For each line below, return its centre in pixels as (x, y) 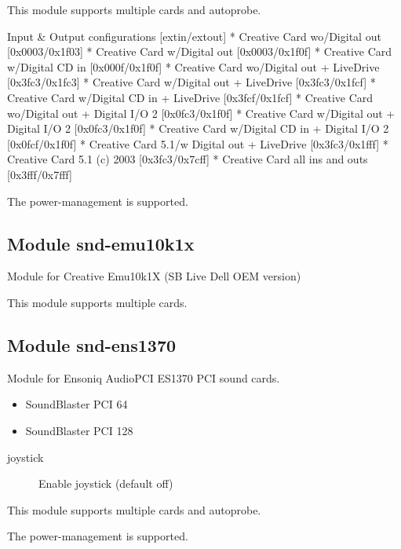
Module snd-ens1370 (92, 344)
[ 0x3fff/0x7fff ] (40, 174)
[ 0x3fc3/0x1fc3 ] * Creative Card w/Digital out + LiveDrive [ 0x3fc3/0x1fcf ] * (191, 82)
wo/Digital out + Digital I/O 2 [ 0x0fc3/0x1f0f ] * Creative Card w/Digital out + (201, 113)
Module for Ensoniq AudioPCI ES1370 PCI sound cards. (144, 377)
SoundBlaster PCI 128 (79, 430)
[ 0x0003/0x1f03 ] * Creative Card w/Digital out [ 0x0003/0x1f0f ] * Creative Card (200, 51)
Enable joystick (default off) (106, 483)
